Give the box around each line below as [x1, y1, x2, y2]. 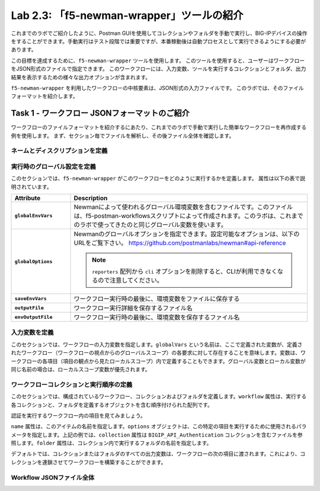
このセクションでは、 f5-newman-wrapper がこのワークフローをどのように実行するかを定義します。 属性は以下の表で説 [11, 175, 305, 182]
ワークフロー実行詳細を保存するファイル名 [73, 304, 193, 312]
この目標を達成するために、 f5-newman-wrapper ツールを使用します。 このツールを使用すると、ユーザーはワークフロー [11, 57, 305, 64]
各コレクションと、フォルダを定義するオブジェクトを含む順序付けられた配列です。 [11, 401, 213, 408]
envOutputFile [14, 314, 53, 320]
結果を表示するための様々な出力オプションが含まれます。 [11, 73, 151, 81]
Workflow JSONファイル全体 [11, 473, 95, 482]
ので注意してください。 [98, 276, 163, 284]
